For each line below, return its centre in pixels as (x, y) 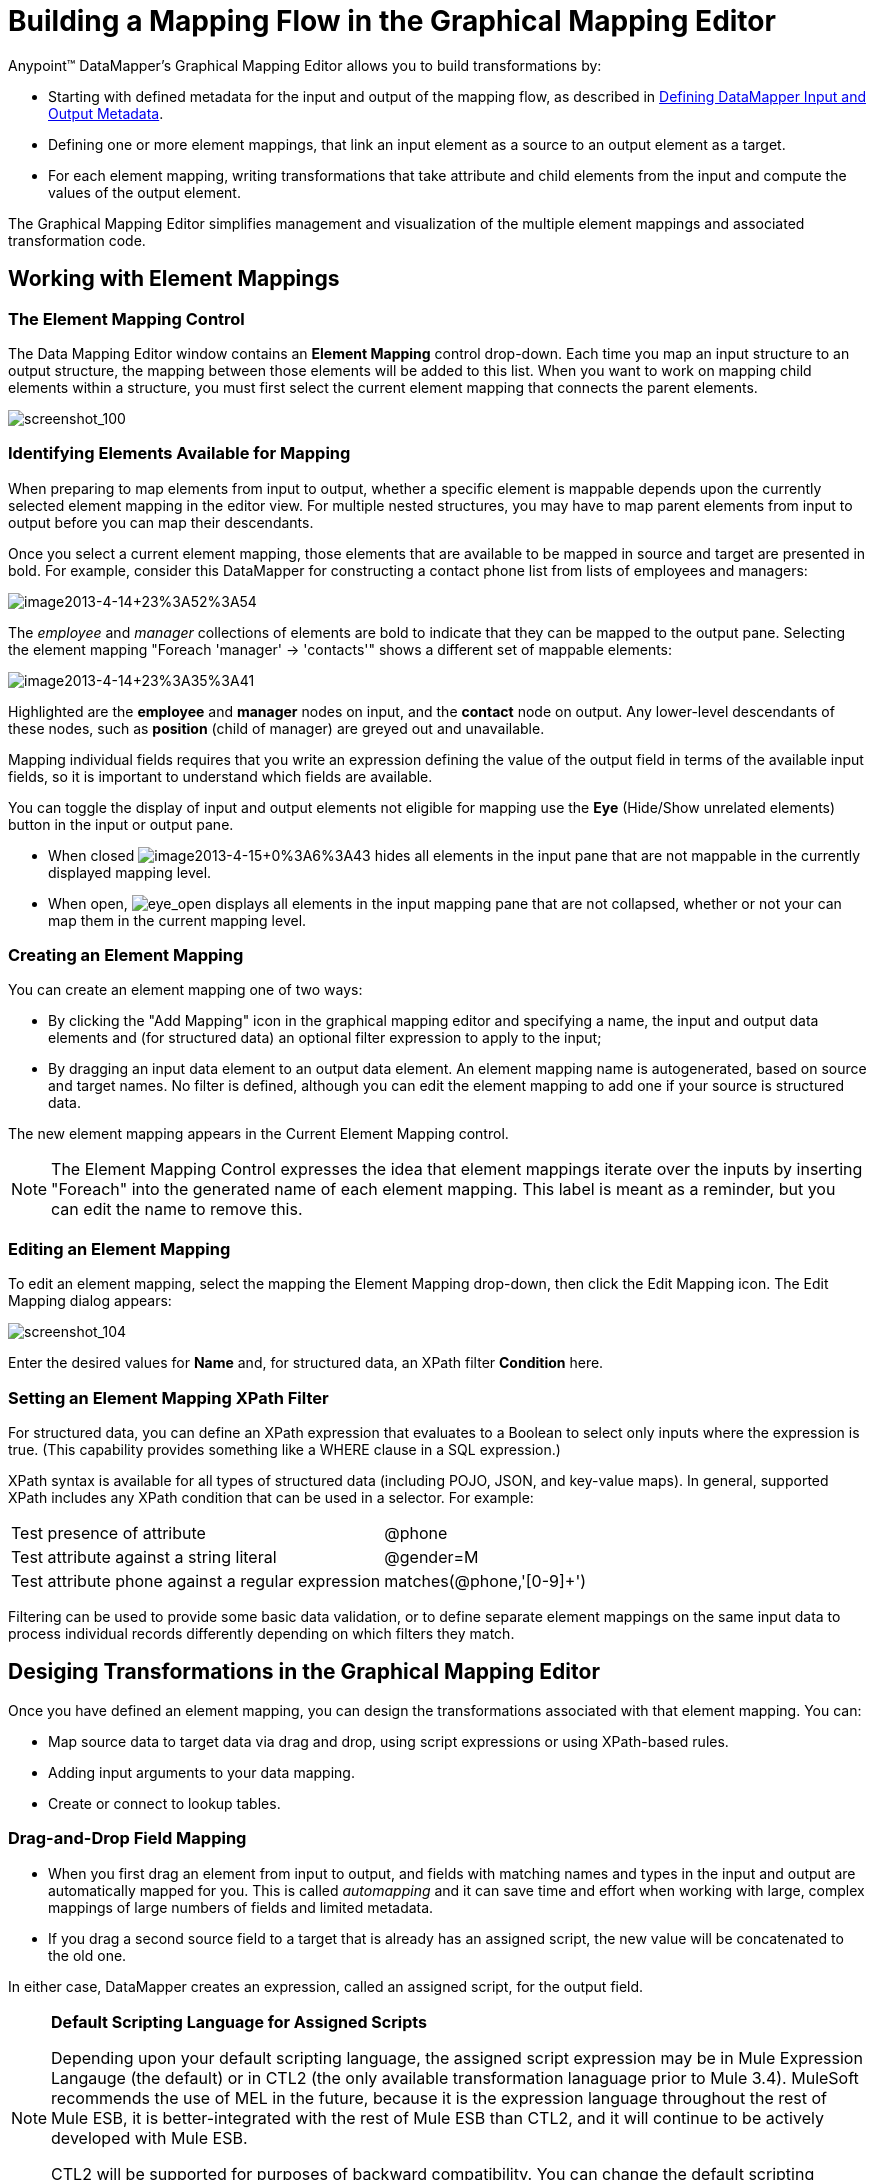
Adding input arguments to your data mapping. (201, 1772)
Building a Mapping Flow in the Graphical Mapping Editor (392, 21)
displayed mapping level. (130, 872)
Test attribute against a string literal (144, 1556)
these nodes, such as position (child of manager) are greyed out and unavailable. (276, 728)
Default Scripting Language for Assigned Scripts (239, 2021)
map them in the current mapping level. (177, 920)
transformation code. (77, 240)
